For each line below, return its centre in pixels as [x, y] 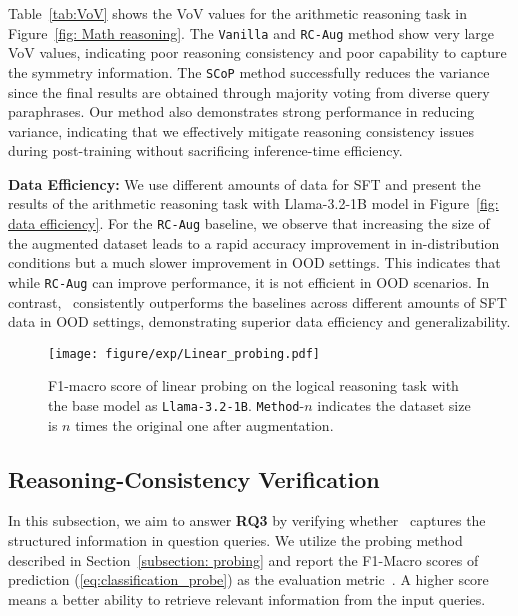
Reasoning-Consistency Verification [194, 478]
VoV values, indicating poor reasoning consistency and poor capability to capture [257, 52]
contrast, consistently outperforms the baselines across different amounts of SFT [257, 301]
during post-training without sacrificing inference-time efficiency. [205, 150]
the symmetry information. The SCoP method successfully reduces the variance [249, 71]
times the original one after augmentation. [204, 424]
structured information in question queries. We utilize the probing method [235, 540]
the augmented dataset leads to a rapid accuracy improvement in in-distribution [254, 242]
